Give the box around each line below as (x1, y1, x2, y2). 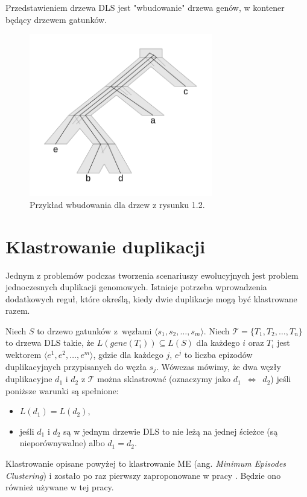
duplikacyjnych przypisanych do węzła (5, 360, 147, 372)
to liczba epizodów (184, 348, 253, 361)
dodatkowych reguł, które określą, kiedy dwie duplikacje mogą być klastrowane (5, 292, 297, 305)
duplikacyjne (5, 372, 52, 385)
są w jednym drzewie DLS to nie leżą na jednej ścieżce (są (63, 424, 278, 437)
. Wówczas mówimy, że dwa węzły (156, 360, 281, 372)
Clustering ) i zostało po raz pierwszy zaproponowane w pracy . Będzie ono (5, 469, 281, 481)
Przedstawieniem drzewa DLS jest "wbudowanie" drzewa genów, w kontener (5, 1, 285, 13)
